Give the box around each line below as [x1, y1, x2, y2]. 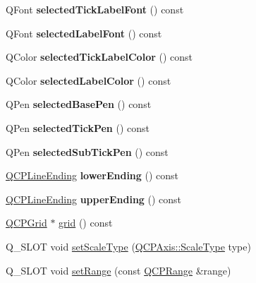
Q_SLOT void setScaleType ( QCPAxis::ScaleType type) [6, 239, 251, 253]
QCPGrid [6, 215, 47, 230]
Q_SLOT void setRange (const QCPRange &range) [6, 263, 231, 277]
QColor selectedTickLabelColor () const [6, 49, 193, 64]
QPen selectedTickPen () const [6, 120, 150, 135]
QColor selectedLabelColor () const [6, 73, 171, 88]
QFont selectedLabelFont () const [6, 25, 162, 40]
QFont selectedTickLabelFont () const [6, 2, 184, 16]
